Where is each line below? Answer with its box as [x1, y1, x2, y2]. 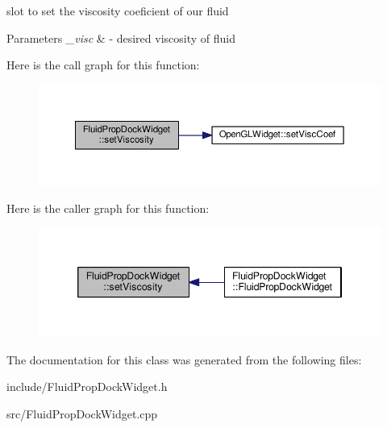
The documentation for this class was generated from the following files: [6, 351, 362, 368]
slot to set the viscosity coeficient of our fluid [6, 2, 229, 19]
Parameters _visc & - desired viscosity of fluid [6, 29, 235, 46]
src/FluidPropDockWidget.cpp [6, 405, 158, 422]
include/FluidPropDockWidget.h [6, 378, 168, 395]
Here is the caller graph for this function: [6, 200, 210, 217]
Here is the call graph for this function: [6, 56, 200, 73]
